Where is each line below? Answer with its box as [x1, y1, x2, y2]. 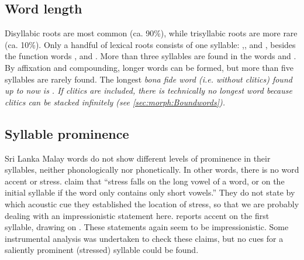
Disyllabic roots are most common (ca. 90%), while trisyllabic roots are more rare [5, 27, 298, 39]
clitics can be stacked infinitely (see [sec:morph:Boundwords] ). [5, 95, 226, 108]
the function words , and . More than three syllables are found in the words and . [5, 50, 296, 62]
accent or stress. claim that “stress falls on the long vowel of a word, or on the [5, 175, 285, 187]
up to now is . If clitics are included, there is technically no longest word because [5, 84, 292, 97]
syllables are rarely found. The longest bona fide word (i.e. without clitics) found [5, 73, 292, 85]
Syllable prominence [5, 124, 129, 142]
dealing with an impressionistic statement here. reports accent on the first [5, 209, 270, 221]
